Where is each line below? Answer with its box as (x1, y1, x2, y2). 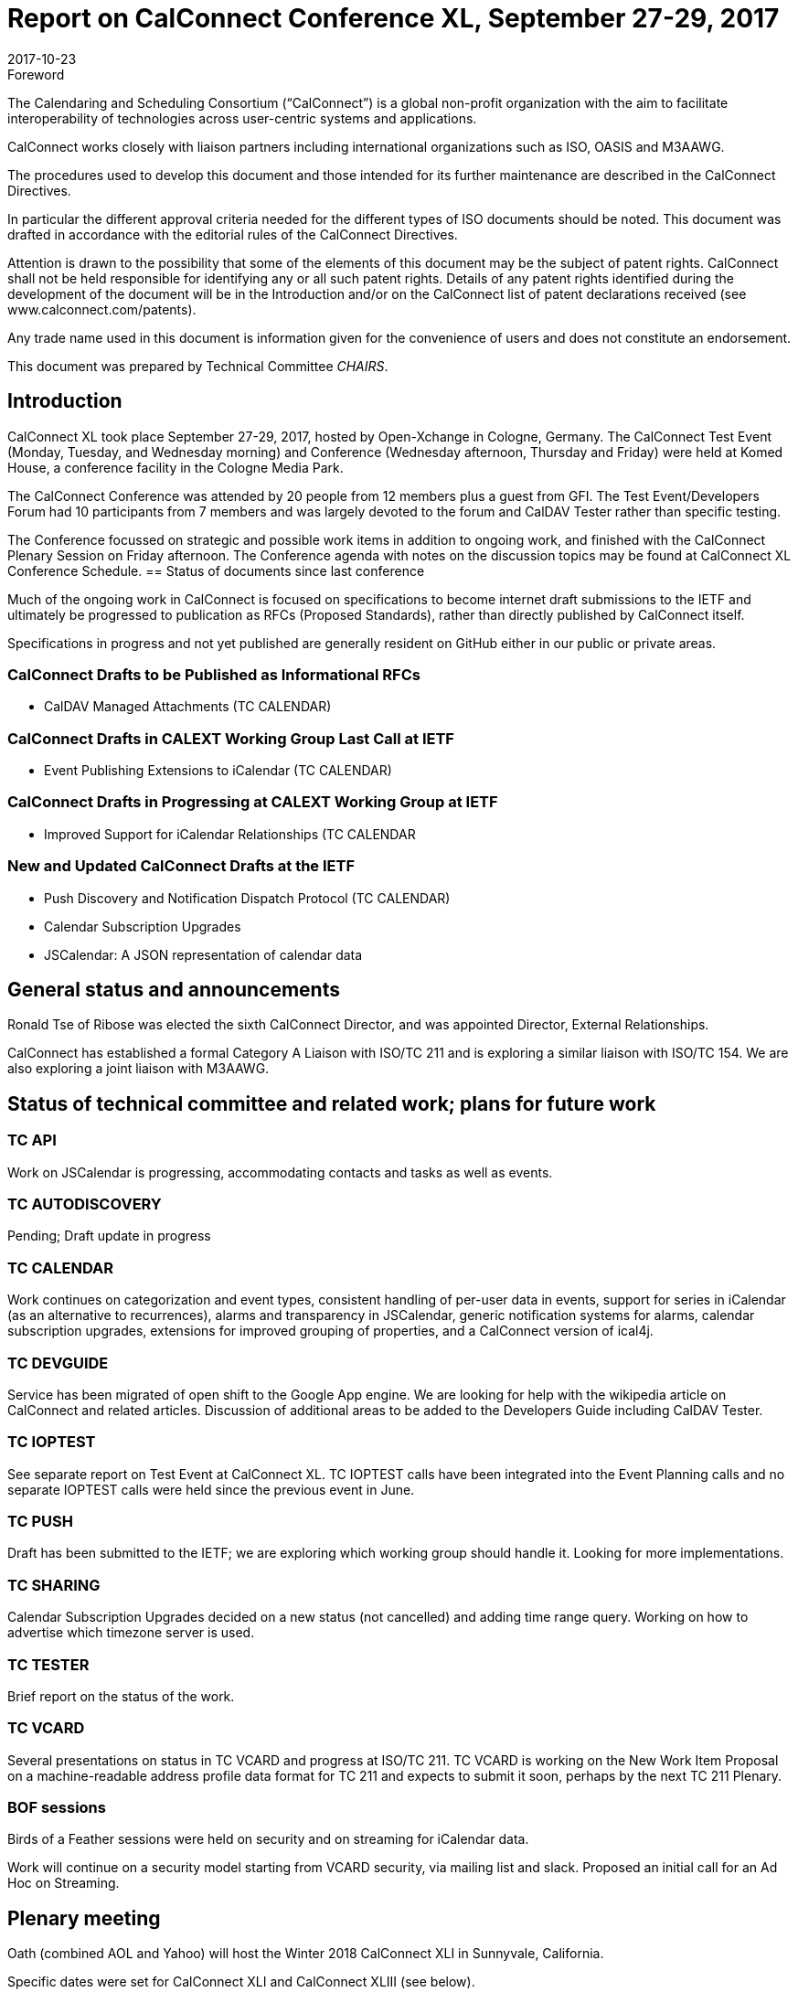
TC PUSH (7, 1512, 73, 1531)
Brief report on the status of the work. (7, 1688, 235, 1704)
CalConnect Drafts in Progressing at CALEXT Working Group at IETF (7, 793, 498, 812)
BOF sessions (7, 1798, 106, 1817)
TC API (7, 1131, 57, 1150)
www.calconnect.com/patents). (7, 301, 197, 317)
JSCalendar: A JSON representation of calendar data (44, 946, 363, 963)
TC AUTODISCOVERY (7, 1195, 162, 1214)
